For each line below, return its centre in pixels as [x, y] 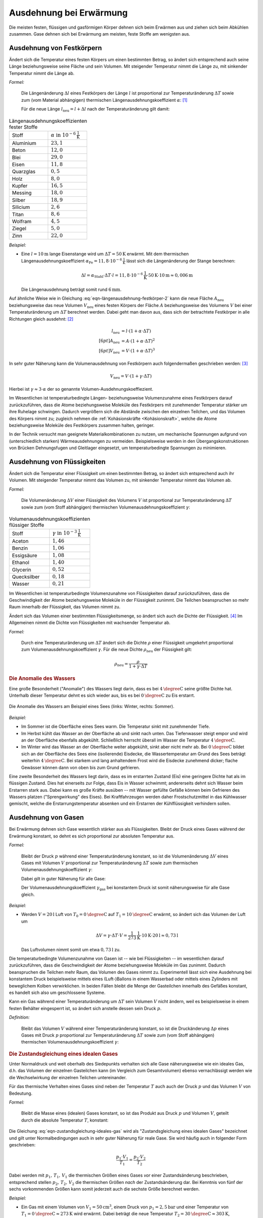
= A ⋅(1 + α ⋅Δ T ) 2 [138, 340]
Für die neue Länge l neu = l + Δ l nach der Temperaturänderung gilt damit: [95, 110]
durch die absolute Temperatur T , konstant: [65, 1120]
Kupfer [20, 186]
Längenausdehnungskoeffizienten [48, 121]
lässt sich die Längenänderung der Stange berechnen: [181, 261]
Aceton [20, 541]
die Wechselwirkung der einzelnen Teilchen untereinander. [68, 1077]
